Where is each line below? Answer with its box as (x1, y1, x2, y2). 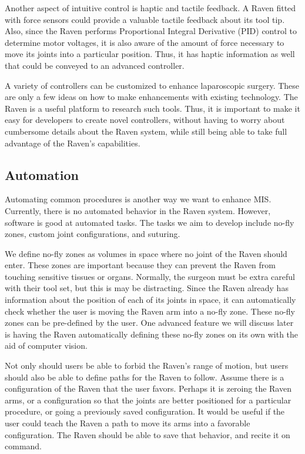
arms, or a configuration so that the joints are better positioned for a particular (5, 393, 291, 406)
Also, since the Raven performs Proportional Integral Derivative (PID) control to (5, 25, 297, 37)
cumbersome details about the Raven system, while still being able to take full (5, 125, 287, 137)
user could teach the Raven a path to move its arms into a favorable (5, 417, 250, 429)
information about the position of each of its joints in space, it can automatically (5, 293, 296, 306)
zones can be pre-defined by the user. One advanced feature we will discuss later (5, 316, 294, 329)
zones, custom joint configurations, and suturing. (5, 228, 180, 240)
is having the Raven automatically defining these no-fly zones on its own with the (5, 328, 299, 340)
